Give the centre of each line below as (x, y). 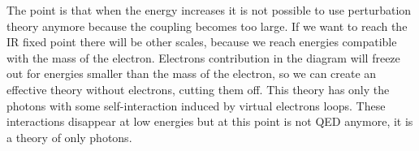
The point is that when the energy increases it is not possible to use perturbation (209, 10)
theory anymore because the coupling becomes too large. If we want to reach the (207, 26)
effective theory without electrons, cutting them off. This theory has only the (198, 89)
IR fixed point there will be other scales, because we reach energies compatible (202, 42)
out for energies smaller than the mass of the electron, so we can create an (192, 73)
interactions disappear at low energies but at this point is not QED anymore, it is (210, 121)
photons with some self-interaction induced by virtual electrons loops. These (196, 105)
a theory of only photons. (69, 137)
